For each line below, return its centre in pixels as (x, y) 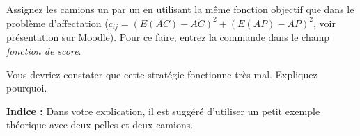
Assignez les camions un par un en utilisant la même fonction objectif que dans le (180, 9)
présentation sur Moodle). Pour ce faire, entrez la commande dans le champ (168, 37)
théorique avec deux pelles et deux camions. (100, 125)
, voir (324, 23)
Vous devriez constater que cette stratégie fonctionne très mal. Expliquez (162, 74)
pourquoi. (27, 88)
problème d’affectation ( (57, 23)
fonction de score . (44, 51)
